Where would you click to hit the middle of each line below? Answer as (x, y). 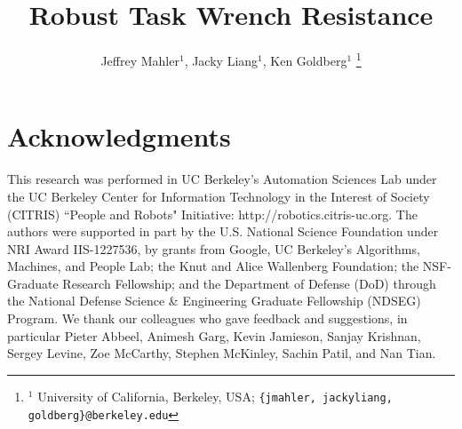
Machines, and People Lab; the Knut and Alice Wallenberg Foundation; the (213, 266)
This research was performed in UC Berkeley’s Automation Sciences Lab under (222, 179)
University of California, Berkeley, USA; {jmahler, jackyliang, (215, 396)
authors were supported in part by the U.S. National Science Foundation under (223, 231)
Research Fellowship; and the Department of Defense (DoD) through (249, 283)
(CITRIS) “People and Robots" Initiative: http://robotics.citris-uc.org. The (212, 214)
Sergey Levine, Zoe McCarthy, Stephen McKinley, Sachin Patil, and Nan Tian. (222, 353)
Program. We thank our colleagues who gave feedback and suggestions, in (207, 318)
